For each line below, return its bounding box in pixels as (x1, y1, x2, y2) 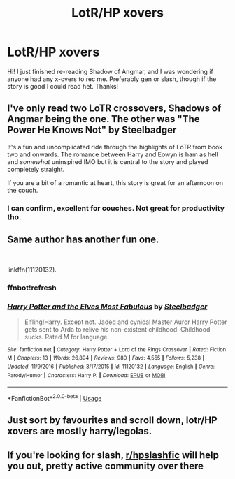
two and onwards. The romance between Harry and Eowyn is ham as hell (7, 150, 218, 159)
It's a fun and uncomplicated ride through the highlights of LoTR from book (7, 142, 223, 151)
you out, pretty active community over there (7, 459, 204, 472)
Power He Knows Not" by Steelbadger (7, 124, 177, 136)
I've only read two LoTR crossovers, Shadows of (7, 103, 222, 115)
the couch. (7, 186, 38, 194)
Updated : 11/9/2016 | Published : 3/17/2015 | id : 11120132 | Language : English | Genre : (7, 363, 215, 371)
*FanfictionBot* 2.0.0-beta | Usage (7, 393, 102, 402)
